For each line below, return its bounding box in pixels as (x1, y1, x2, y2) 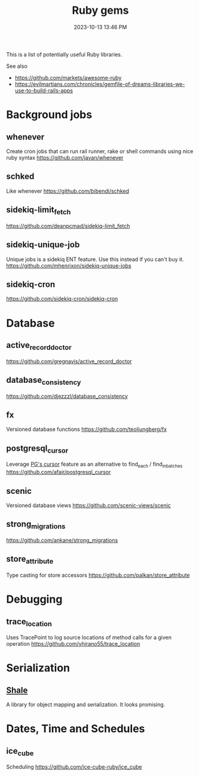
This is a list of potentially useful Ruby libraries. (6, 50, 123, 58)
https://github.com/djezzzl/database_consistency (6, 393, 128, 400)
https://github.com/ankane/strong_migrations (6, 537, 118, 544)
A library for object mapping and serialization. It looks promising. (6, 701, 166, 708)
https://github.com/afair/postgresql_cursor (6, 469, 111, 476)
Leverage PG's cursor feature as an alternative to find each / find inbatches (6, 460, 183, 469)
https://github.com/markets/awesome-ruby (14, 74, 122, 81)
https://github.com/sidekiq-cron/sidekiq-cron (6, 295, 118, 302)
